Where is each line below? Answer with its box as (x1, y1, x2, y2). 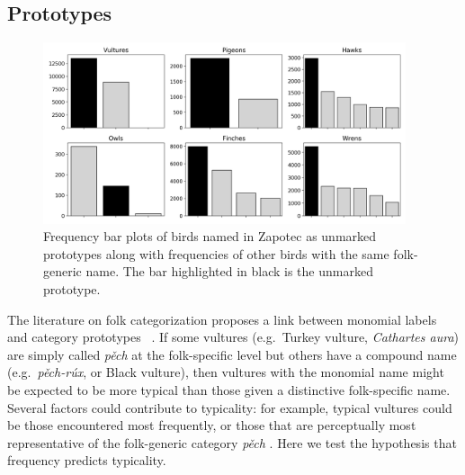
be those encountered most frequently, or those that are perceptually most (7, 416, 416, 435)
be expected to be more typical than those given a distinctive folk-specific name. (7, 380, 451, 399)
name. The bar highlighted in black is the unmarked (85, 262, 373, 281)
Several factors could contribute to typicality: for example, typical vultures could (7, 398, 452, 417)
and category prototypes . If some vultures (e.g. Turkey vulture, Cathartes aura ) (7, 327, 460, 346)
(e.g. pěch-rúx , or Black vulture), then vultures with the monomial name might (7, 363, 444, 381)
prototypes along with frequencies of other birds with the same (43, 244, 389, 263)
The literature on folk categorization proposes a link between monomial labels (7, 309, 437, 328)
